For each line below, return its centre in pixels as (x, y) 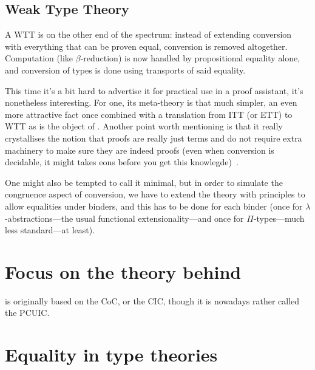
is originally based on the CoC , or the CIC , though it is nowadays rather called (152, 300)
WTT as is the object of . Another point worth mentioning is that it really (144, 126)
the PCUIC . (27, 313)
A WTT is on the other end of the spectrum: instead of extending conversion (148, 34)
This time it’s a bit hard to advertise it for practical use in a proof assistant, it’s (154, 90)
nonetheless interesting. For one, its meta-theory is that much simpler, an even (151, 102)
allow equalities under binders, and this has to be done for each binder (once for (154, 206)
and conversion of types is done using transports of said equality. (125, 70)
